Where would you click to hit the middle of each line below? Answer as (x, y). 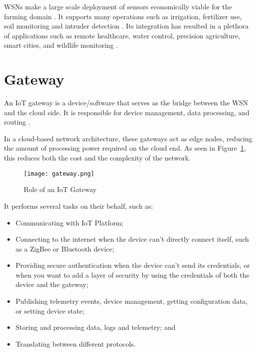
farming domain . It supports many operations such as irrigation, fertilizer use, (123, 16)
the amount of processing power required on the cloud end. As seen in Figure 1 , (125, 148)
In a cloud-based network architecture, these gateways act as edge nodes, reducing (128, 138)
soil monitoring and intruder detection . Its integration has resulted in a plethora (126, 26)
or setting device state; (50, 310)
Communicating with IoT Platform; (70, 222)
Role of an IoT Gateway (60, 189)
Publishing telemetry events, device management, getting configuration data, (132, 301)
